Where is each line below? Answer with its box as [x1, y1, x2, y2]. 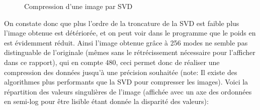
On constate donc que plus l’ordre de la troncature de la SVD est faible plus [4, 17, 239, 28]
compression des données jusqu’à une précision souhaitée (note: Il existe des [4, 66, 237, 77]
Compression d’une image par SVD [24, 1, 133, 11]
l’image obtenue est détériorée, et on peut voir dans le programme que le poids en [4, 27, 256, 38]
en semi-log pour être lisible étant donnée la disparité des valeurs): [4, 96, 209, 106]
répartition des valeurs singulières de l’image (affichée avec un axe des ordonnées [4, 86, 252, 96]
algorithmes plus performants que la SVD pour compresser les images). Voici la [4, 76, 248, 87]
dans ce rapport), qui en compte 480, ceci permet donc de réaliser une [4, 56, 220, 67]
